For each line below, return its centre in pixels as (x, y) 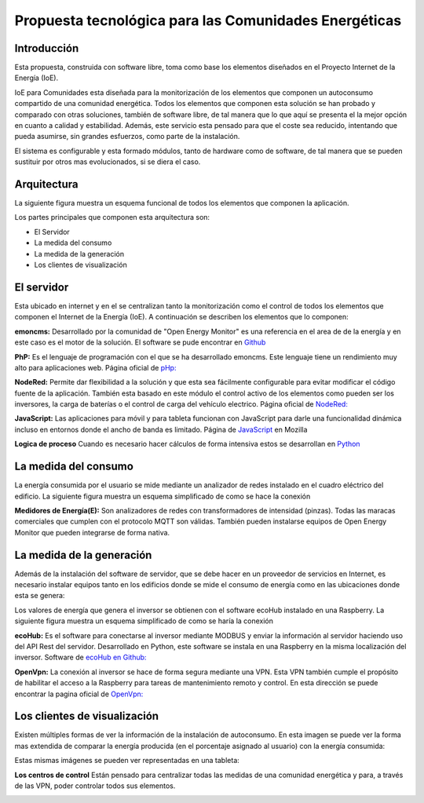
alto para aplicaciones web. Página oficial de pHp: (95, 367)
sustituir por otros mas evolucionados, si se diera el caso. (108, 162)
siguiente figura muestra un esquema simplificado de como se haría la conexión (144, 621)
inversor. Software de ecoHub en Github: (80, 657)
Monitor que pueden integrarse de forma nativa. (92, 532)
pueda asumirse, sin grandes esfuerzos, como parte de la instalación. (127, 137)
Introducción (47, 48)
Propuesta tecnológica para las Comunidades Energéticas (208, 20)
